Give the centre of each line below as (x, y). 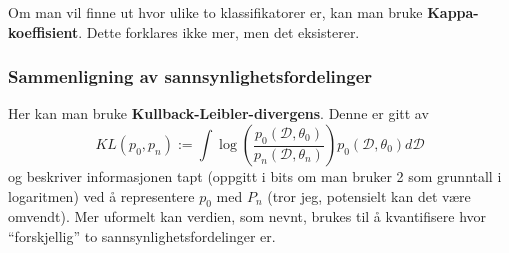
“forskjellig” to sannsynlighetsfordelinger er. (142, 235)
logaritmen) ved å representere (101, 195)
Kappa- (453, 12)
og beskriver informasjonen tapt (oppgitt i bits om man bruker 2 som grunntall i (255, 176)
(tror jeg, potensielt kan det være (369, 195)
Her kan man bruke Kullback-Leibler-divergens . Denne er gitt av (218, 113)
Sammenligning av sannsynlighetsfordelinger (190, 76)
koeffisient (43, 31)
